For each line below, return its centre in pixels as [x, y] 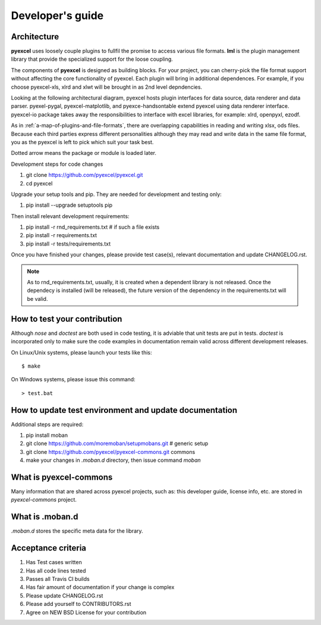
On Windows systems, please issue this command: [73, 380]
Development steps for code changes [57, 164]
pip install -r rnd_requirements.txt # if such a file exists [93, 227]
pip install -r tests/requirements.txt [68, 244]
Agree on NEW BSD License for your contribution [86, 612]
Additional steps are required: [47, 424]
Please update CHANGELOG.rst [64, 595]
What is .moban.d [45, 517]
